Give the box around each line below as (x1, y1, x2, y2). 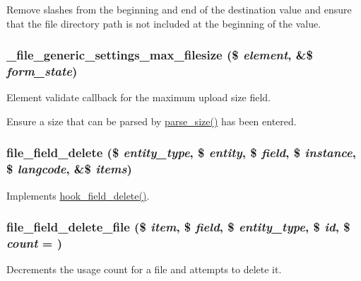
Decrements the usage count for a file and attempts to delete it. (6, 262, 282, 277)
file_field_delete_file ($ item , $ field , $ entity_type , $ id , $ (6, 218, 350, 236)
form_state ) (6, 62, 78, 80)
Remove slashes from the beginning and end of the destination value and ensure (6, 2, 352, 16)
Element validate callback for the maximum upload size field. (6, 90, 271, 105)
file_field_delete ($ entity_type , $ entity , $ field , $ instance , (6, 144, 357, 161)
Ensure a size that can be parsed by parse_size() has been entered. (6, 113, 297, 128)
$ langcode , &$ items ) (6, 160, 132, 178)
